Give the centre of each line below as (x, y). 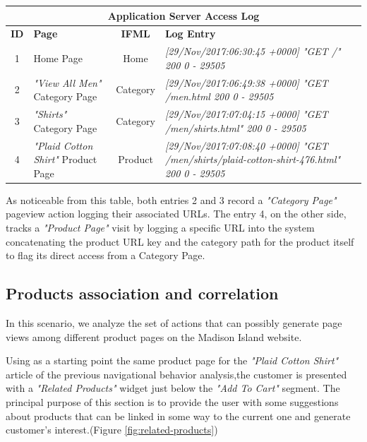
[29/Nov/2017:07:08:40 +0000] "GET (246, 145)
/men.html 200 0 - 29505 (219, 96)
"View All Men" (67, 82)
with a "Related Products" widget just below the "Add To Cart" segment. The (173, 388)
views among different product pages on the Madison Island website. (154, 336)
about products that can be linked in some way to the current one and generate (178, 416)
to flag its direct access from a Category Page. (106, 255)
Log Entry (190, 34)
